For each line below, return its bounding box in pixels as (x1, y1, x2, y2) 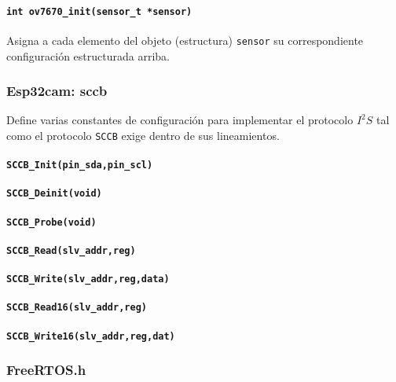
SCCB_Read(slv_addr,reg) (6, 244, 136, 256)
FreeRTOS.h (6, 360, 86, 380)
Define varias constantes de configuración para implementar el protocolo (6, 112, 354, 128)
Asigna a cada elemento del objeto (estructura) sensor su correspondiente (6, 31, 364, 48)
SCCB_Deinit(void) (6, 188, 102, 200)
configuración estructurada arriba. (6, 47, 170, 64)
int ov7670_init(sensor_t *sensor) (6, 6, 192, 17)
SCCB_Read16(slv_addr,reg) (6, 302, 147, 314)
